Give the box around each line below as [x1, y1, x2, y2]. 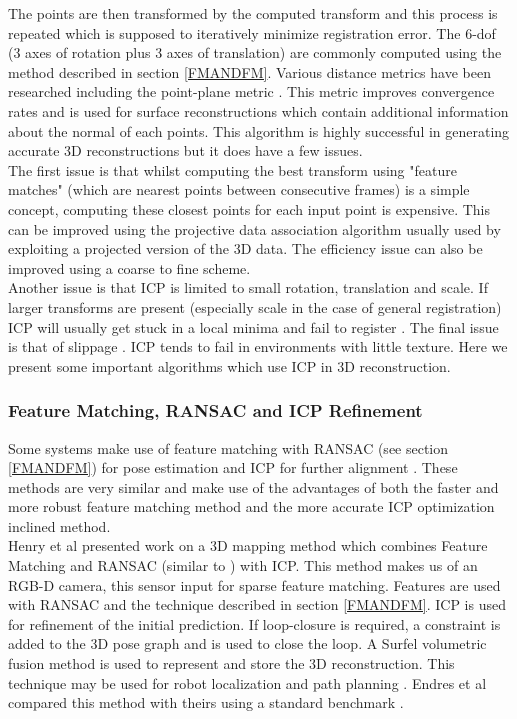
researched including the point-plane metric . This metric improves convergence [8, 81, 495, 102]
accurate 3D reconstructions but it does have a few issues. [8, 140, 363, 161]
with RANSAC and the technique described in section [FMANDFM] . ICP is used [8, 594, 506, 615]
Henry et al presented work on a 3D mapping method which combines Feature [8, 535, 488, 556]
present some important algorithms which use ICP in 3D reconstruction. [8, 355, 451, 376]
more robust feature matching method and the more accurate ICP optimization [8, 496, 495, 517]
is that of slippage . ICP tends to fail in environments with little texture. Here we [8, 336, 508, 357]
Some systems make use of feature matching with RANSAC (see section [8, 437, 449, 458]
